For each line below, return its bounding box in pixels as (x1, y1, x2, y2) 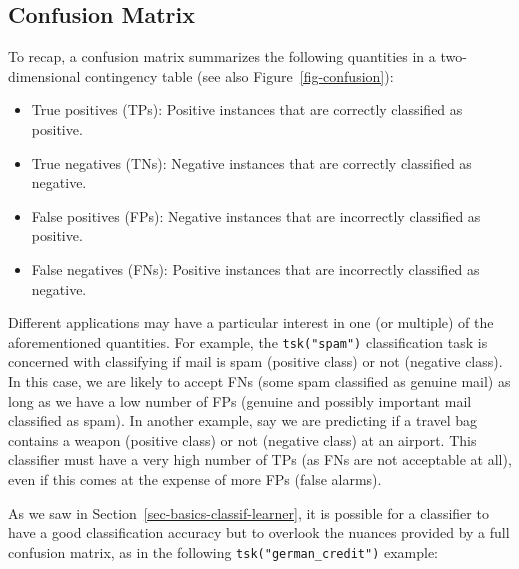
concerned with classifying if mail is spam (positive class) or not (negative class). (8, 351, 503, 372)
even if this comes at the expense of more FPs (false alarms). (8, 468, 382, 489)
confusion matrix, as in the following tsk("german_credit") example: (8, 541, 439, 562)
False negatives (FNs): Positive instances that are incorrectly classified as (31, 258, 480, 279)
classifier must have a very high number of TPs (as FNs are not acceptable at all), (8, 449, 512, 470)
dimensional (8, 65, 81, 86)
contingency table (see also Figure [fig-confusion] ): (85, 65, 394, 86)
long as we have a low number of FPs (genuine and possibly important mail (8, 390, 472, 411)
